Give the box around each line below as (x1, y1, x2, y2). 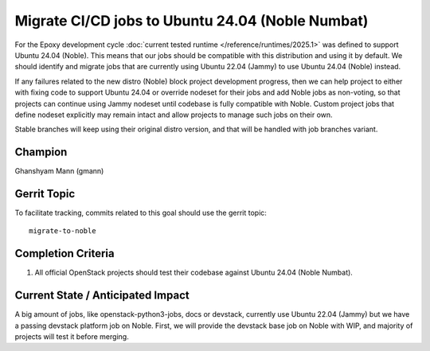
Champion (14, 146, 68, 159)
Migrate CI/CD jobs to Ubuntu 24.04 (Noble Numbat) (14, 12, 369, 29)
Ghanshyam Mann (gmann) (14, 166, 104, 176)
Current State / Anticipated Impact (14, 289, 190, 302)
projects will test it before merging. (14, 332, 129, 341)
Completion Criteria (14, 247, 115, 260)
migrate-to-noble (29, 227, 96, 236)
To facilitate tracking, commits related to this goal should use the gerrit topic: (14, 208, 267, 218)
